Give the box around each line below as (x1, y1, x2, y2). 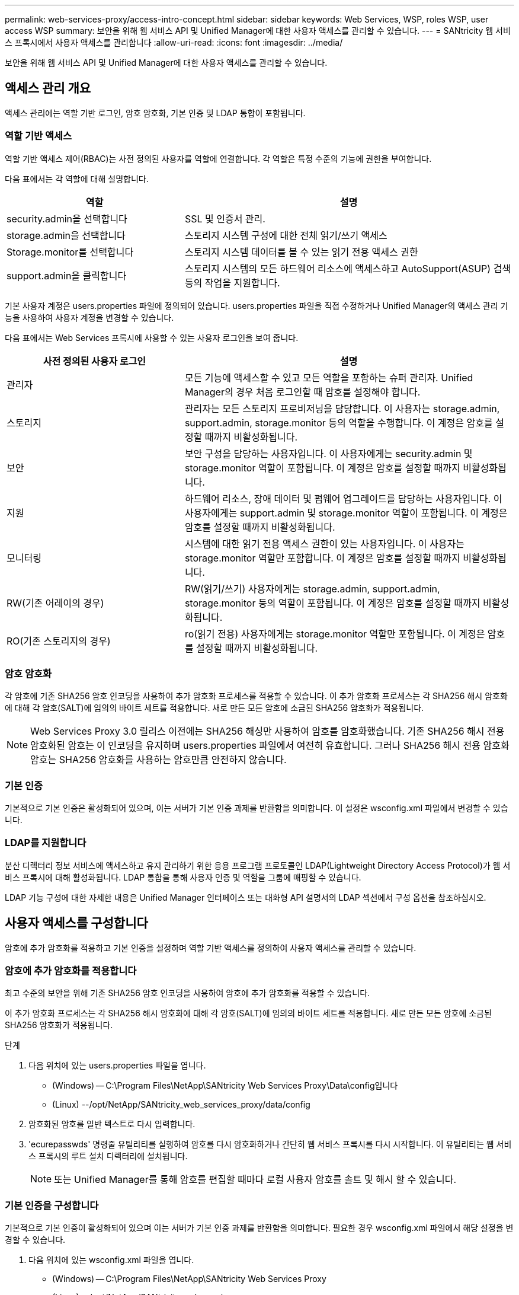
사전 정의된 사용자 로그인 (43, 355, 146, 367)
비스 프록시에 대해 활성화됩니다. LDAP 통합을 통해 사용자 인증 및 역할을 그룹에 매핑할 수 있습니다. (5, 872, 361, 882)
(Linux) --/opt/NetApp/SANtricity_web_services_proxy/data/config (52, 1099, 310, 1110)
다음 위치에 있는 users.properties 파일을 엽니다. (28, 1060, 206, 1071)
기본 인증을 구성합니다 (5, 1199, 99, 1211)
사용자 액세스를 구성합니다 (5, 916, 148, 931)
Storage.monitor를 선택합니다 (7, 245, 134, 258)
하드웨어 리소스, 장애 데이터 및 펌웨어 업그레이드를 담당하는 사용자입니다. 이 (184, 492, 502, 505)
